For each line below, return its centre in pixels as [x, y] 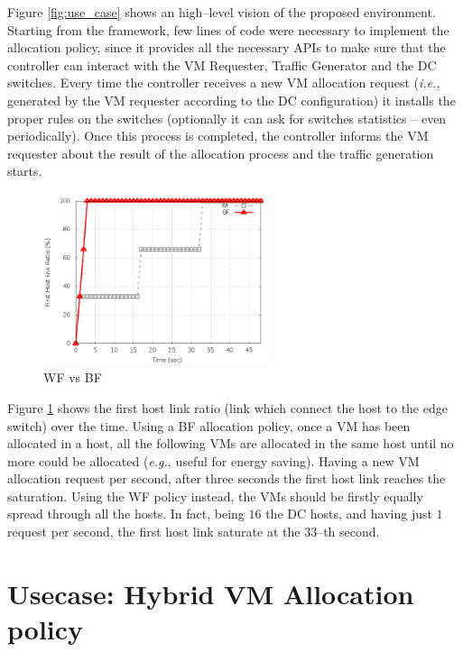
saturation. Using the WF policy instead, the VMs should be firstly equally [215, 496]
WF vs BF [73, 377]
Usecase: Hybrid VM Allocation [211, 593]
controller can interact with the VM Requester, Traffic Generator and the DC [222, 64]
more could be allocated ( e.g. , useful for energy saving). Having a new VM [213, 460]
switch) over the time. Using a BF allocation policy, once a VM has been [209, 425]
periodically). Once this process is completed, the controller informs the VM [218, 136]
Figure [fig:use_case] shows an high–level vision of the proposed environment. [222, 12]
